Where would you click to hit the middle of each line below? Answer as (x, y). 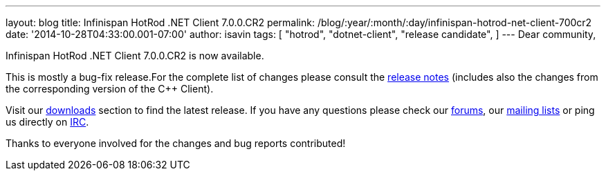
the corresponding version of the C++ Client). (110, 89)
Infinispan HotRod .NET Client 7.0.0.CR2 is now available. (135, 56)
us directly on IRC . (47, 122)
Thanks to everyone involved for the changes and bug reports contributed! (176, 143)
